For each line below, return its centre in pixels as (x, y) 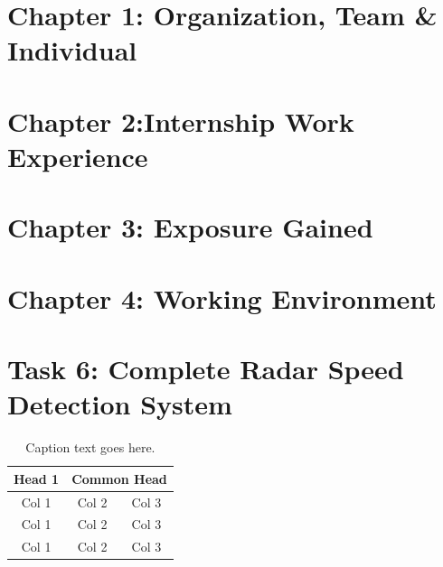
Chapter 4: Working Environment (222, 297)
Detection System (120, 404)
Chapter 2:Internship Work (181, 121)
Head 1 (37, 478)
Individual (72, 50)
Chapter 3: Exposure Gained (190, 227)
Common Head (119, 478)
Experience (78, 156)
